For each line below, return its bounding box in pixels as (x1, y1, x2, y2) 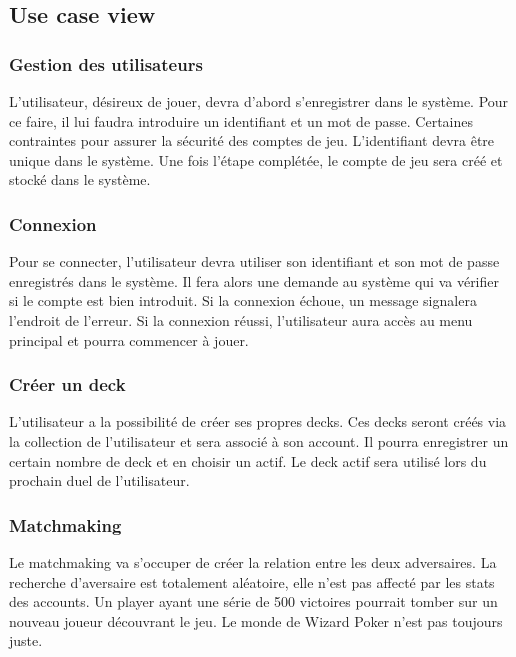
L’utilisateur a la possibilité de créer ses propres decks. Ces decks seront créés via (9, 411, 507, 432)
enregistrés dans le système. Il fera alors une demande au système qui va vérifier (9, 270, 499, 291)
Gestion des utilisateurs (9, 51, 203, 76)
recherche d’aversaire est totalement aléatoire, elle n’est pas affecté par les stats (9, 571, 495, 592)
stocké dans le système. (9, 169, 151, 190)
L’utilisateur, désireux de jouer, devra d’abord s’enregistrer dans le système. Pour (9, 91, 509, 111)
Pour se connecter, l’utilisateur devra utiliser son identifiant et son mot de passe (9, 251, 500, 272)
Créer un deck (9, 372, 126, 397)
